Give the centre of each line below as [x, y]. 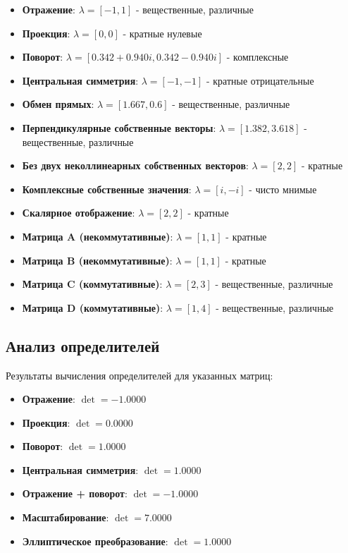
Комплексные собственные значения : [107, 189]
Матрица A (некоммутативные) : [98, 236]
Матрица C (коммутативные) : [92, 284]
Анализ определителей [83, 345]
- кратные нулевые [162, 33]
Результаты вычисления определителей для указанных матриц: [139, 375]
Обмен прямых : [58, 104]
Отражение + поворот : [75, 493]
